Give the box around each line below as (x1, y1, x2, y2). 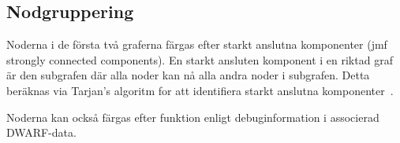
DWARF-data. (6, 124, 77, 141)
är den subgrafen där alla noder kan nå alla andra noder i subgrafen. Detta (6, 67, 370, 83)
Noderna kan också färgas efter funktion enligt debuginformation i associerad (6, 108, 379, 125)
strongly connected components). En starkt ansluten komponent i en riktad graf (6, 51, 393, 68)
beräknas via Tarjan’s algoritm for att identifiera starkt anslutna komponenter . (6, 82, 394, 98)
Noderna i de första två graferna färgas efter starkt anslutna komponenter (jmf (6, 36, 387, 53)
